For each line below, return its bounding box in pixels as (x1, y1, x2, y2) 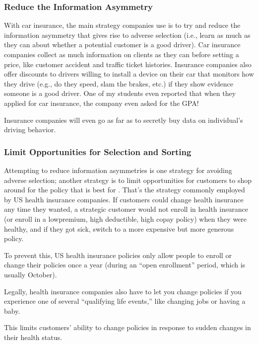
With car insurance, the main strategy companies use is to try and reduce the (4, 20, 241, 30)
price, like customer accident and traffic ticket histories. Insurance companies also (4, 59, 252, 69)
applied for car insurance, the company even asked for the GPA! (4, 97, 199, 108)
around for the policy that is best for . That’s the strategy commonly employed (4, 184, 245, 195)
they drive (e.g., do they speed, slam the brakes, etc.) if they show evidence (4, 78, 233, 88)
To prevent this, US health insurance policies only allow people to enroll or (4, 250, 232, 260)
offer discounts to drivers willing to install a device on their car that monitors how (4, 69, 254, 79)
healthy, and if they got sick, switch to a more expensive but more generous (4, 223, 234, 234)
